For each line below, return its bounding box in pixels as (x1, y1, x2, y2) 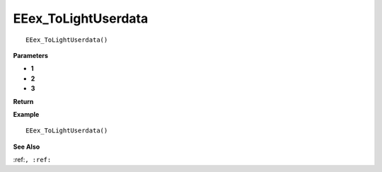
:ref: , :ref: (13, 156, 52, 164)
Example (13, 110, 40, 118)
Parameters (13, 51, 49, 59)
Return (13, 97, 34, 105)
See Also (13, 142, 40, 151)
